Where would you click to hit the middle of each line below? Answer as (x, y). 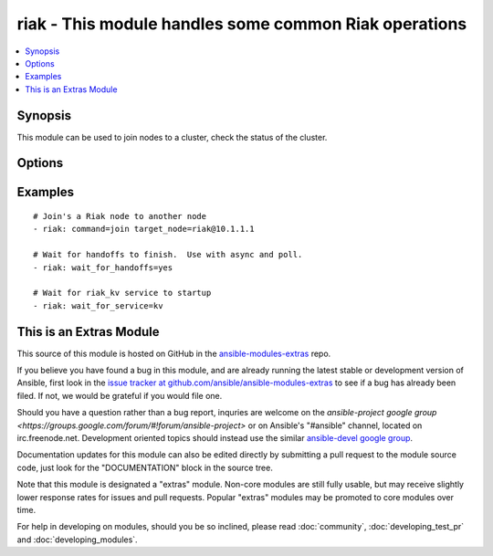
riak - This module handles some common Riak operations (242, 24)
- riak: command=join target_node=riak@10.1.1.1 (144, 229)
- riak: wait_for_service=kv (98, 305)
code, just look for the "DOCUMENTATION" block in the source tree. (145, 467)
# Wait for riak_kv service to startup (122, 293)
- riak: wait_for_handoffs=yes (103, 268)
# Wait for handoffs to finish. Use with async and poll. (168, 255)
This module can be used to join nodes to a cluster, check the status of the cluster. (172, 137)
